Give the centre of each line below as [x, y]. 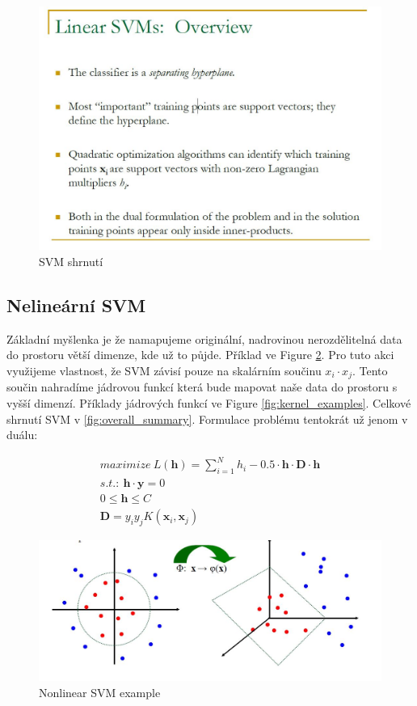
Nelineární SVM [76, 305]
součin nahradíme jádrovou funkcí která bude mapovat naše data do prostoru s [202, 387]
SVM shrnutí [71, 262]
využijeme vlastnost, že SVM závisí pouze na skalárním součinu [164, 371]
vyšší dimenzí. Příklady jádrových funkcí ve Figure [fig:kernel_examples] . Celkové [209, 403]
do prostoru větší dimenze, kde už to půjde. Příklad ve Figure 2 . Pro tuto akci [200, 355]
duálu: [22, 435]
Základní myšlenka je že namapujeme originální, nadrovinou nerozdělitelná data [204, 338]
